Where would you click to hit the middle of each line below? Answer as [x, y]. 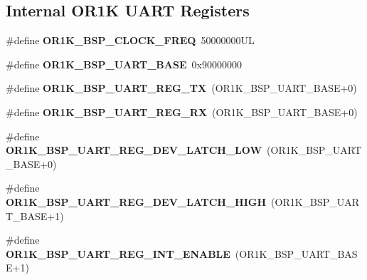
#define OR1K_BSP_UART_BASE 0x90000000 [124, 64]
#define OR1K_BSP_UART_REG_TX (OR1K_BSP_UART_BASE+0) [181, 88]
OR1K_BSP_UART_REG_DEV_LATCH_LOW [134, 150]
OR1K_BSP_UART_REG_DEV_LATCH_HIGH [136, 201]
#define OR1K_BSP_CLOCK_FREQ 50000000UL [130, 40]
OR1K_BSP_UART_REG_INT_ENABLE [118, 253]
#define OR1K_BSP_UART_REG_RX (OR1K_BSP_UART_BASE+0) [182, 112]
